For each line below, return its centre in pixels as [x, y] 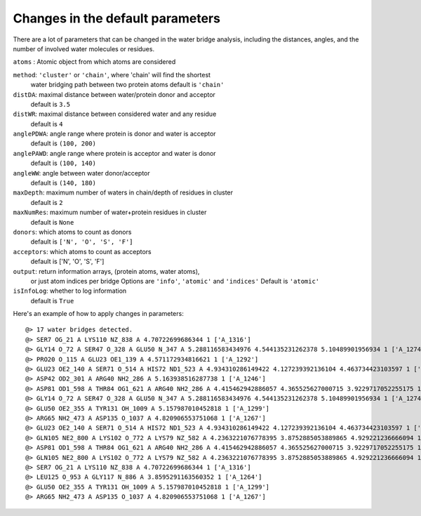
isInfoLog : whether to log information [70, 291]
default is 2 [47, 202]
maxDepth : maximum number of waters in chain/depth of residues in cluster [123, 192]
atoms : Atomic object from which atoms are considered [94, 62]
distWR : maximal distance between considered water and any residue [115, 114]
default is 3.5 [50, 104]
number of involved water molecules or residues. [83, 48]
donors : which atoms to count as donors [72, 232]
